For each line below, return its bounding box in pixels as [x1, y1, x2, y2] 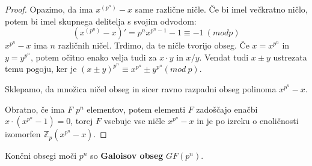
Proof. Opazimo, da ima [5, 3, 93, 15]
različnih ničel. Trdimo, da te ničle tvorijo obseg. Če [58, 39, 249, 52]
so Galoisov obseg [90, 149, 164, 162]
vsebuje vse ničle [103, 114, 165, 127]
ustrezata [273, 50, 307, 63]
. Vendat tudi [199, 50, 249, 63]
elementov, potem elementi [87, 102, 186, 115]
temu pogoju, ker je [5, 62, 77, 75]
